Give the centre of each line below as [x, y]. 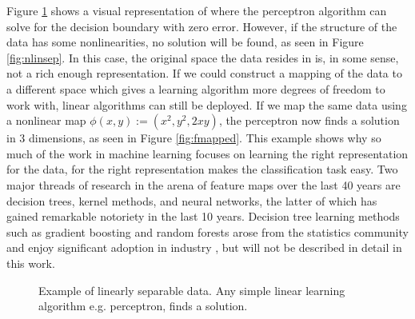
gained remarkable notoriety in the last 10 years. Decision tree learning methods [203, 216]
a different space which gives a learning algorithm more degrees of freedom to [196, 88]
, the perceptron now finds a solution [309, 120]
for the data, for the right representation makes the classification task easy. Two [202, 169]
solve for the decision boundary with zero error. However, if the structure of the [202, 26]
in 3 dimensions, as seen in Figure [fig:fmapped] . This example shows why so [194, 138]
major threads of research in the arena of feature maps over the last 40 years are [204, 184]
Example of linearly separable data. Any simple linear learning [192, 290]
